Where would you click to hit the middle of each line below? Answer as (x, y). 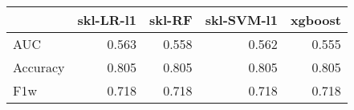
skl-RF (171, 20)
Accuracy (39, 67)
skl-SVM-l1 (241, 20)
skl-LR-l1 (107, 20)
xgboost (315, 20)
